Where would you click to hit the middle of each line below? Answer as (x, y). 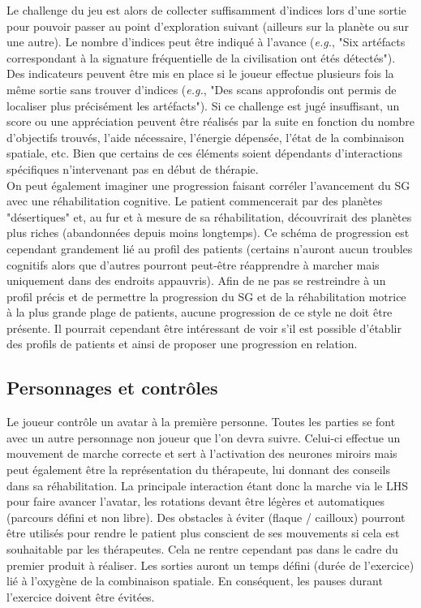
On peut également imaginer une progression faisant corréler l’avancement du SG (208, 185)
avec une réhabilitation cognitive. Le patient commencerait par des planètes (195, 201)
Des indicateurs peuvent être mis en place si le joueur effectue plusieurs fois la (200, 73)
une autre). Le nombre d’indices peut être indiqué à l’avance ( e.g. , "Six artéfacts (206, 42)
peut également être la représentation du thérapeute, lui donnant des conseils (198, 470)
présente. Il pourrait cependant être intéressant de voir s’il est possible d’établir (204, 328)
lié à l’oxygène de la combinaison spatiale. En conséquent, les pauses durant (195, 581)
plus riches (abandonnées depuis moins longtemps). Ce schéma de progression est (208, 233)
